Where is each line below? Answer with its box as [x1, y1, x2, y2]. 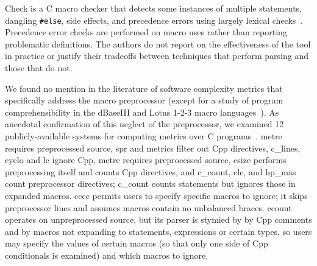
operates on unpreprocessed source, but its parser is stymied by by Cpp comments [5, 213, 312, 226]
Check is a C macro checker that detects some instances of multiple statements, [5, 2, 302, 14]
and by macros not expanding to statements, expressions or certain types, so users [5, 225, 312, 237]
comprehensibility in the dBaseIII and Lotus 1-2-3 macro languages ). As [5, 105, 279, 118]
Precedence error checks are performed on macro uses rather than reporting [5, 26, 287, 38]
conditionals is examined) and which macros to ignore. [5, 248, 208, 261]
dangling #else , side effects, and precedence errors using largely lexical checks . [5, 13, 303, 26]
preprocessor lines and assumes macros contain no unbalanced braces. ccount [5, 201, 292, 214]
